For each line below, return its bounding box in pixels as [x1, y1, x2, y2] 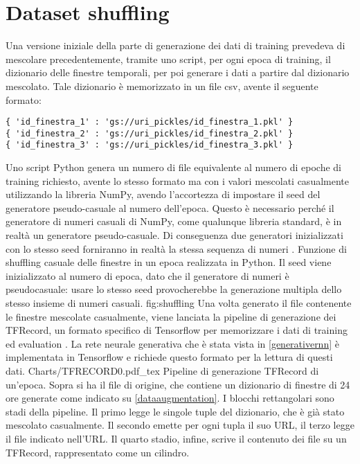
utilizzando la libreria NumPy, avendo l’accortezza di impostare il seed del [6, 187, 321, 202]
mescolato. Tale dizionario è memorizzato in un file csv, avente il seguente [6, 78, 318, 93]
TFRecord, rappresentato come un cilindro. [6, 445, 190, 459]
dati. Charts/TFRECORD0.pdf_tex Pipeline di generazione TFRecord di [6, 363, 319, 377]
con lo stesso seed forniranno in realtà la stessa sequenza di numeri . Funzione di [6, 241, 347, 256]
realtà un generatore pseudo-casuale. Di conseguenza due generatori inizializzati [6, 228, 343, 242]
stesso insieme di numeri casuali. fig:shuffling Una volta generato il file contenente [6, 296, 352, 310]
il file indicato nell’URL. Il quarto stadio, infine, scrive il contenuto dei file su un [6, 431, 347, 445]
